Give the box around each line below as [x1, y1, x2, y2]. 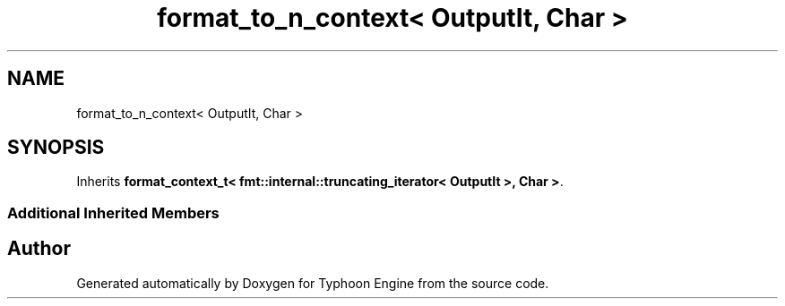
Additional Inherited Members [7, 203, 220, 222]
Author [7, 237, 71, 260]
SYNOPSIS [7, 136, 105, 159]
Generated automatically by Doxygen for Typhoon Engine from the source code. [76, 275, 549, 291]
